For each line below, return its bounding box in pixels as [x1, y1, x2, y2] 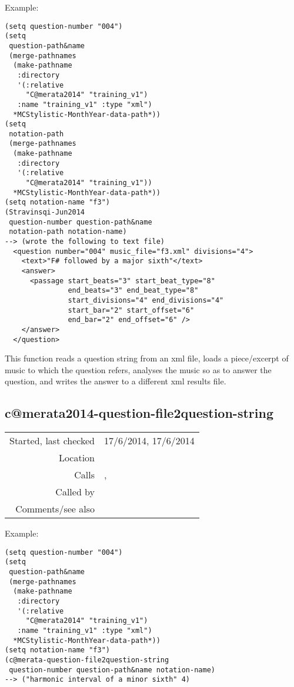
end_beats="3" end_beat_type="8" [68, 286, 199, 295]
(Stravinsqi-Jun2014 [5, 208, 85, 217]
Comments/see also [15, 502, 95, 516]
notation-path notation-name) [9, 227, 127, 236]
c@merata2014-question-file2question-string [5, 404, 273, 422]
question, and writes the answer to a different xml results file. [5, 375, 226, 387]
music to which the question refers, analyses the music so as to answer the [5, 363, 272, 376]
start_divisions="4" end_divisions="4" [68, 296, 224, 304]
